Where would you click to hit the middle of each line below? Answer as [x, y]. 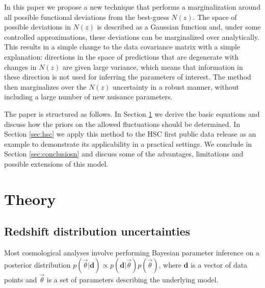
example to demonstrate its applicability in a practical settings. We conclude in [128, 143]
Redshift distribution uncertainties [97, 231]
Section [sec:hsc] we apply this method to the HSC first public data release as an [130, 134]
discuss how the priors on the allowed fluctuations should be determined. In [122, 124]
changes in [20, 67]
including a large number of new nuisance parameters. [88, 97]
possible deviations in [37, 27]
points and [21, 279]
